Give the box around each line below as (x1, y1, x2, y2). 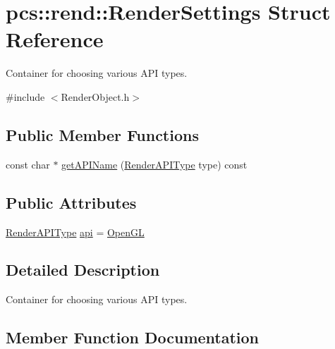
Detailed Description (6, 259, 160, 281)
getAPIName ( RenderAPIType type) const (61, 157, 248, 171)
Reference (6, 25, 104, 54)
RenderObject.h (61, 89, 130, 104)
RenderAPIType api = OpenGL (6, 224, 145, 239)
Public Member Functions (6, 123, 199, 145)
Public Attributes (6, 191, 137, 213)
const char (6, 157, 50, 171)
